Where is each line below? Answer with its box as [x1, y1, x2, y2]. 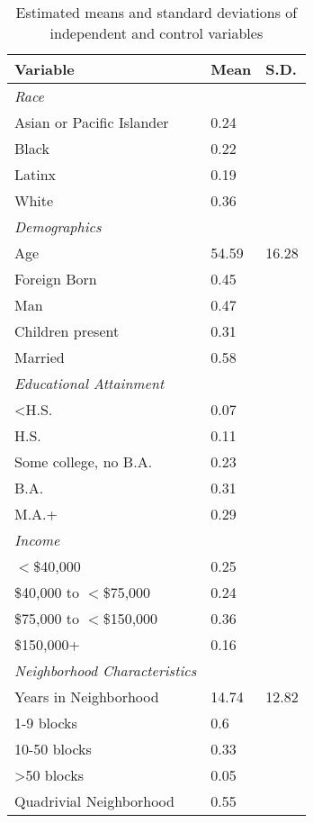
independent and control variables [49, 23, 264, 43]
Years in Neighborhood [14, 686, 159, 707]
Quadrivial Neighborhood [14, 791, 174, 811]
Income [14, 529, 60, 550]
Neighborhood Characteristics [14, 660, 197, 681]
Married [14, 347, 65, 367]
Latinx [14, 164, 57, 185]
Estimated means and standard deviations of [15, 2, 298, 23]
